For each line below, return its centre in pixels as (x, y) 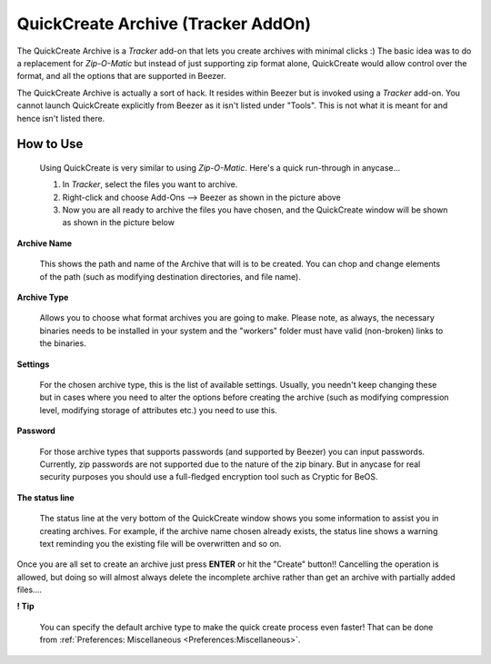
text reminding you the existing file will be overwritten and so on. (160, 543)
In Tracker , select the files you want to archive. (150, 184)
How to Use (50, 144)
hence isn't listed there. (61, 118)
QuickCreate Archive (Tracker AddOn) (164, 24)
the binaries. (63, 343)
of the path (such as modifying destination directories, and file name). (170, 276)
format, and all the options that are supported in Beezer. (121, 76)
